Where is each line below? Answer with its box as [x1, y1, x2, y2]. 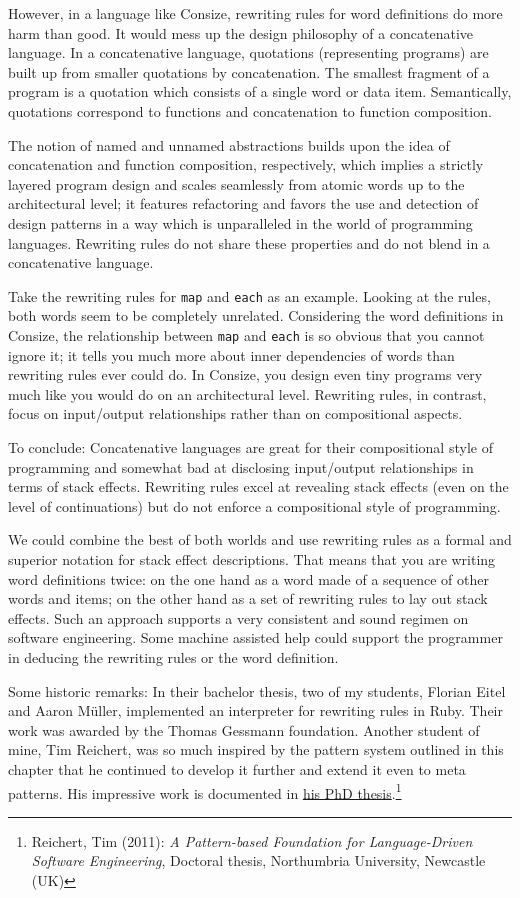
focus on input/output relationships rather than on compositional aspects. [8, 403, 463, 424]
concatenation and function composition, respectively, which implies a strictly [8, 154, 484, 175]
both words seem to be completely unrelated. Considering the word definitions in [8, 305, 504, 326]
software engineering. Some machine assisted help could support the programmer [8, 627, 503, 648]
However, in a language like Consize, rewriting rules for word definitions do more [8, 3, 503, 23]
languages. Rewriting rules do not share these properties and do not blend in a [8, 232, 490, 253]
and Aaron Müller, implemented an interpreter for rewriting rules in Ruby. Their [8, 700, 503, 721]
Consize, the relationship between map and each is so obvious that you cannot [8, 324, 485, 345]
